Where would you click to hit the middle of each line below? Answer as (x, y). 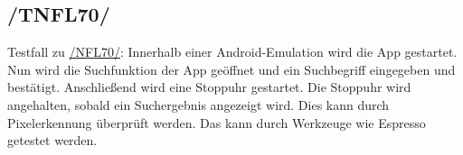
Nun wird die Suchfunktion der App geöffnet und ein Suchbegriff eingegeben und (231, 69)
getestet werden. (52, 140)
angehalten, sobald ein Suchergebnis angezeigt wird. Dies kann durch (198, 104)
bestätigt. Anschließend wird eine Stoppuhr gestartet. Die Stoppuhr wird (209, 87)
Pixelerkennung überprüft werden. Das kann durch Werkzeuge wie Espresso (217, 122)
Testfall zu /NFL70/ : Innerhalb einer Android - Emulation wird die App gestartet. (232, 52)
